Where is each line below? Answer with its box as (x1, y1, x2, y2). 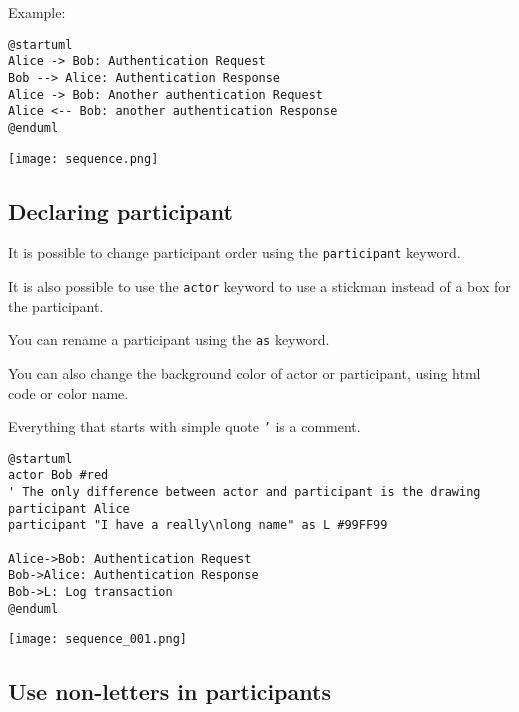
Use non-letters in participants (8, 676, 331, 707)
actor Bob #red (8, 468, 109, 483)
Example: (8, 2, 66, 22)
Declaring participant (8, 195, 233, 226)
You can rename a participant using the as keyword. (8, 329, 330, 350)
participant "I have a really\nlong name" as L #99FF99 (8, 518, 388, 533)
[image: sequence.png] (8, 151, 159, 166)
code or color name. (8, 382, 129, 403)
